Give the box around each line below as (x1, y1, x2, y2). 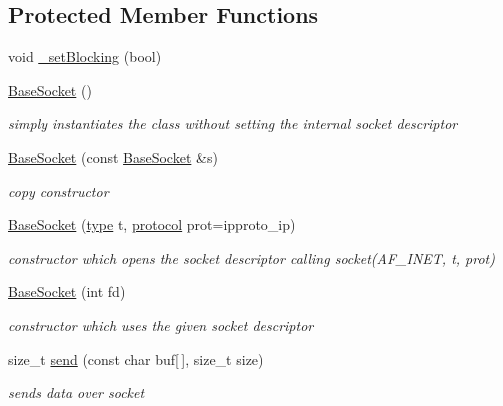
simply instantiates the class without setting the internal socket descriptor (8, 113, 458, 134)
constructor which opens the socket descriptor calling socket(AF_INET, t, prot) (8, 247, 495, 268)
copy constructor (8, 180, 109, 201)
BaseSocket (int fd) (8, 281, 126, 302)
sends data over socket (8, 382, 145, 403)
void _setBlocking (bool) (8, 46, 162, 67)
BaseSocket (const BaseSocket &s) (8, 146, 218, 167)
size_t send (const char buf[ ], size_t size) (8, 348, 264, 369)
